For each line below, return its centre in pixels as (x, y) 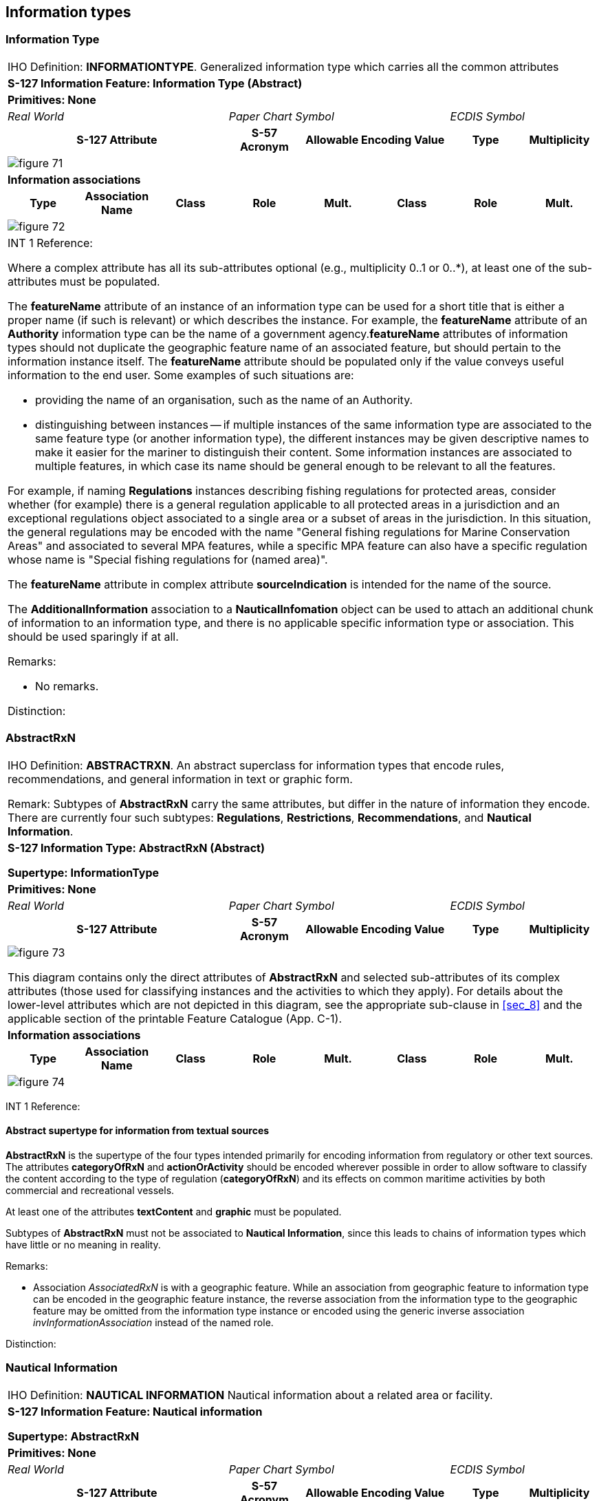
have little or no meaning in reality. (83, 1244)
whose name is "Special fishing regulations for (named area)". (168, 559)
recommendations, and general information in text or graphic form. (180, 779)
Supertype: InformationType (84, 872)
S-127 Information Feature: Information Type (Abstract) (155, 83)
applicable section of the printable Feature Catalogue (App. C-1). (175, 1018)
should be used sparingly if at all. (93, 636)
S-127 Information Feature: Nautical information (135, 1411)
